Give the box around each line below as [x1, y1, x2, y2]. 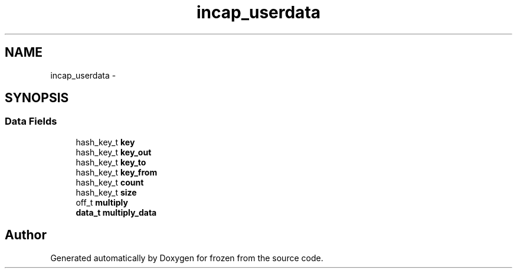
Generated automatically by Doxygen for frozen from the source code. [50, 252, 323, 263]
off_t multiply [76, 197, 128, 207]
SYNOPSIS [5, 90, 69, 106]
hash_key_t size [76, 187, 137, 197]
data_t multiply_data [76, 207, 157, 217]
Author [5, 227, 47, 243]
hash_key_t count [76, 177, 144, 187]
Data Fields [5, 115, 57, 128]
